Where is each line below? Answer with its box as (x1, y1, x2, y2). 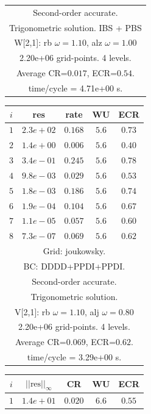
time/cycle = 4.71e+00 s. (28, 81, 123, 94)
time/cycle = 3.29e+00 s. (27, 351, 122, 363)
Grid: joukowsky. (43, 244, 106, 257)
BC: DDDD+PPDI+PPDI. (23, 260, 125, 272)
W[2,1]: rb (14, 36, 52, 49)
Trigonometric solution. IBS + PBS (9, 21, 142, 34)
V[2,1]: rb (15, 305, 51, 318)
